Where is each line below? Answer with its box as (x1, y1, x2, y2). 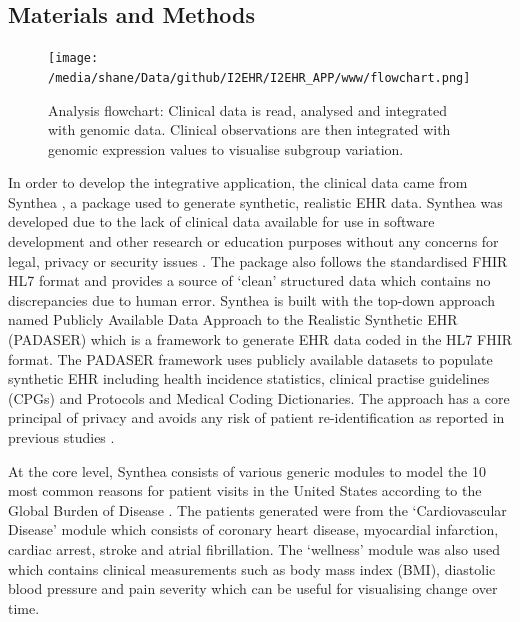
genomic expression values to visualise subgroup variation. (48, 138, 404, 159)
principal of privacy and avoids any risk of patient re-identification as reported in (8, 407, 505, 428)
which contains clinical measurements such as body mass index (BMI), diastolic (8, 558, 496, 579)
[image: (48, 51, 99, 66)
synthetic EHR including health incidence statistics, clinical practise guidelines (8, 368, 490, 389)
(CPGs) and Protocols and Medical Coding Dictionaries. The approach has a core (8, 387, 510, 408)
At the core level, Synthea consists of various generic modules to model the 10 (8, 460, 487, 481)
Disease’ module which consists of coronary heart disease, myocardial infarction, (8, 519, 499, 540)
